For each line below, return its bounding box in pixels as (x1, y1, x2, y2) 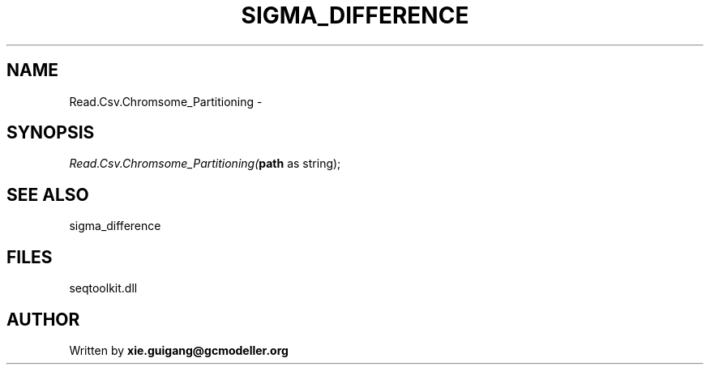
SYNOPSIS (6, 122, 95, 143)
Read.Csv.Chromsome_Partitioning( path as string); (69, 156, 341, 171)
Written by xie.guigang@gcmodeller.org (69, 343, 289, 357)
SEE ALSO (6, 184, 89, 205)
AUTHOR (6, 309, 80, 330)
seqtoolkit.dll (69, 281, 138, 296)
